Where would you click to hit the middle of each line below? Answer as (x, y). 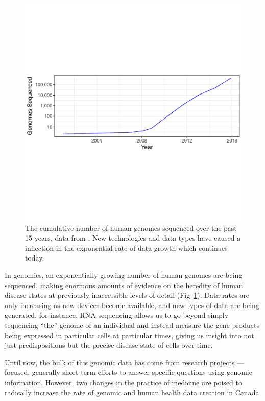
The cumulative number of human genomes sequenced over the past (131, 228)
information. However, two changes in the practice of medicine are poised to (123, 382)
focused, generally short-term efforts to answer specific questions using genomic (128, 372)
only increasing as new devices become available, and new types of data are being (132, 305)
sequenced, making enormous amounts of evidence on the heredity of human (124, 285)
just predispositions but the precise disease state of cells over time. (109, 345)
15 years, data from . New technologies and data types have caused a (133, 238)
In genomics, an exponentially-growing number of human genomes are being (124, 275)
